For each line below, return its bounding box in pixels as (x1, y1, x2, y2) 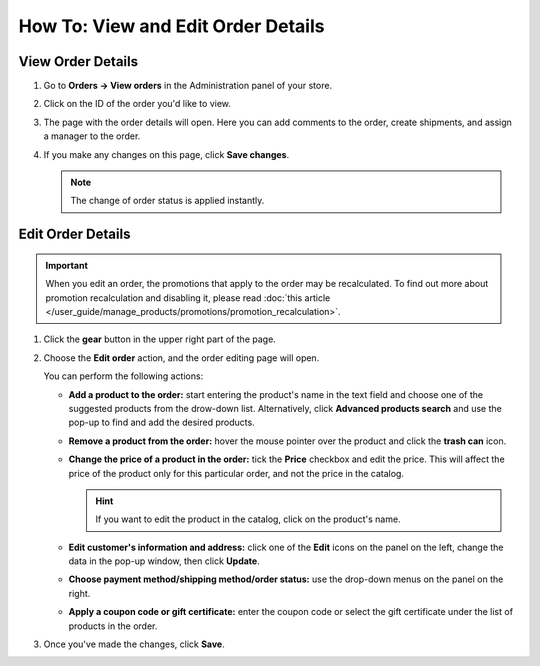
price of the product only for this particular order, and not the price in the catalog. (68, 467, 405, 479)
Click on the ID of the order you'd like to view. (43, 98, 232, 110)
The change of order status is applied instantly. (70, 195, 265, 207)
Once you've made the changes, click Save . (43, 638, 225, 650)
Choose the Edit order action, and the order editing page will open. (43, 351, 320, 364)
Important (45, 259, 89, 271)
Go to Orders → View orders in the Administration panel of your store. (43, 80, 333, 92)
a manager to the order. (43, 130, 141, 142)
